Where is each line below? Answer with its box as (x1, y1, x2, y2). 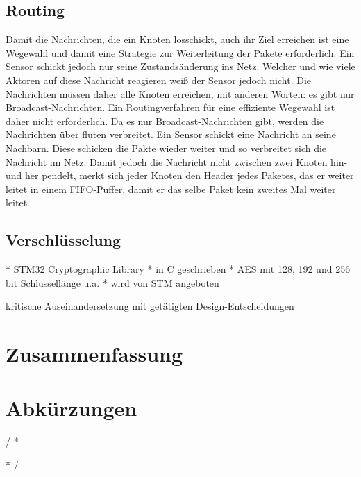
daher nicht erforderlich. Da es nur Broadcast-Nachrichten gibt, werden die (6, 113, 324, 128)
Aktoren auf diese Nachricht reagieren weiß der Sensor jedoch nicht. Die (6, 72, 312, 87)
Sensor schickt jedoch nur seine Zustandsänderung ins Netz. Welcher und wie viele (6, 59, 355, 74)
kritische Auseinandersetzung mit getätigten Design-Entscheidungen (6, 299, 294, 313)
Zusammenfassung (6, 340, 183, 368)
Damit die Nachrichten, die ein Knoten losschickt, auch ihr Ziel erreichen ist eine (6, 32, 349, 47)
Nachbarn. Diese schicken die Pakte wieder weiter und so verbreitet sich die (6, 140, 327, 155)
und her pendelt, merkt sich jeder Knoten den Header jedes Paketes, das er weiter (6, 168, 354, 183)
